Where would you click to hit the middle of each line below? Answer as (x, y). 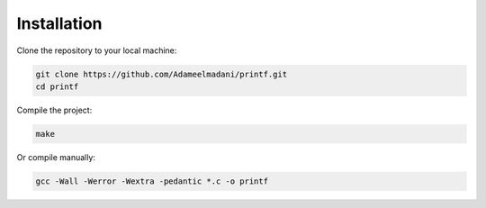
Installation (59, 23)
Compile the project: (54, 110)
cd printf (57, 86)
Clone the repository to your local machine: (97, 50)
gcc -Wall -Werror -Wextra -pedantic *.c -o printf (152, 181)
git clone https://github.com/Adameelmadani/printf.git (162, 74)
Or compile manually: (56, 157)
